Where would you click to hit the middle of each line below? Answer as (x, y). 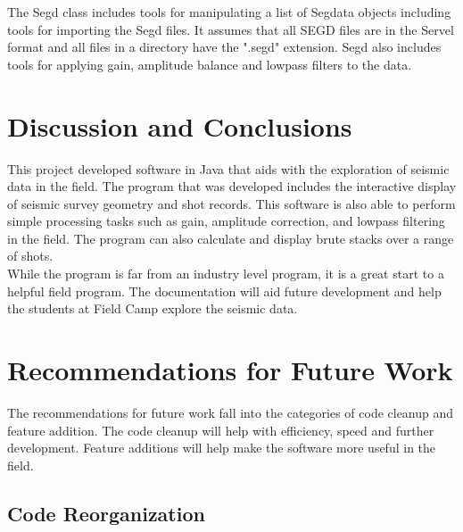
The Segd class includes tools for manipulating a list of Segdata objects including (229, 12)
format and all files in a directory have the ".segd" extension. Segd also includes (224, 47)
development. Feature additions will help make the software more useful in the (222, 448)
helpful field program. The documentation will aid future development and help (224, 291)
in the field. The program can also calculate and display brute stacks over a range (231, 238)
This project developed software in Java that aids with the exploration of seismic (228, 168)
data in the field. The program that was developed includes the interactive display (232, 186)
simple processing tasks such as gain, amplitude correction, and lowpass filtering (226, 221)
